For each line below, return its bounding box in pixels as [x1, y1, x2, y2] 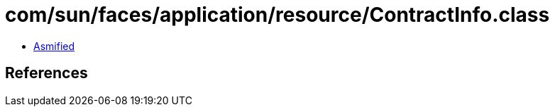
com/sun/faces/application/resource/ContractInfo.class [5, 3, 550, 27]
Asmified [33, 39, 75, 52]
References [5, 64, 88, 82]
